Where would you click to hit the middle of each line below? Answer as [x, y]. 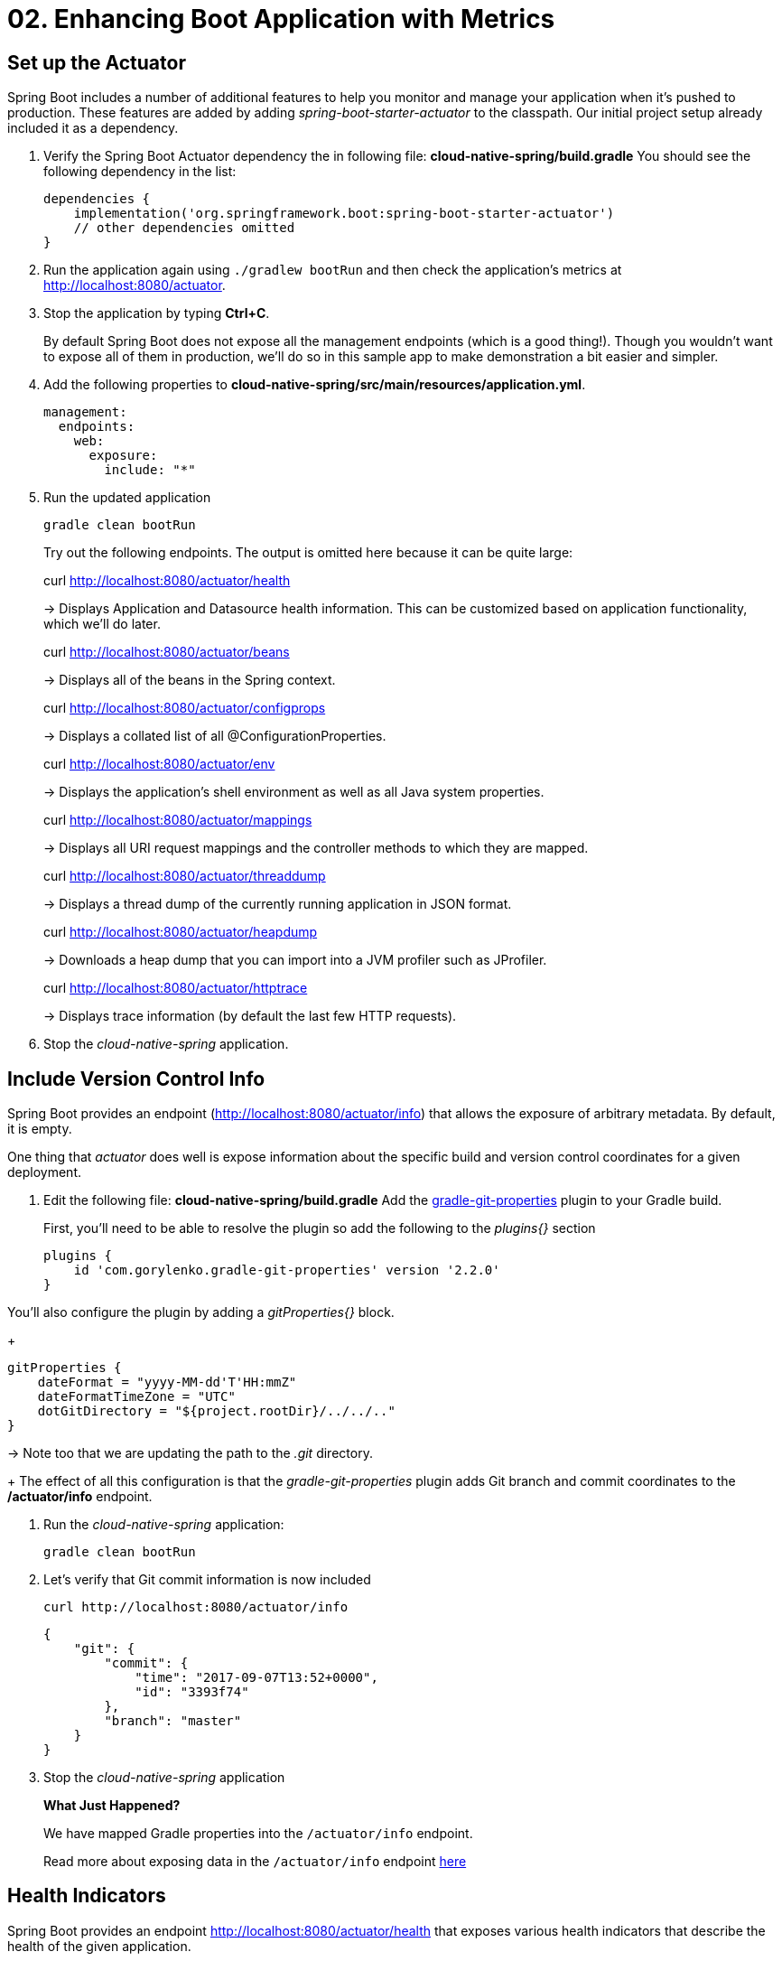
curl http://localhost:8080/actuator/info [196, 1607]
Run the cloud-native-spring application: [164, 1525]
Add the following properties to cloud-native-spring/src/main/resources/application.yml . [315, 385]
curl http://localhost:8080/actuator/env [159, 764]
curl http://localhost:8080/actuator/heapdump [181, 932]
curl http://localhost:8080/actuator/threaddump [185, 876]
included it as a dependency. [93, 128]
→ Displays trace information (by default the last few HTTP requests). [250, 1016]
